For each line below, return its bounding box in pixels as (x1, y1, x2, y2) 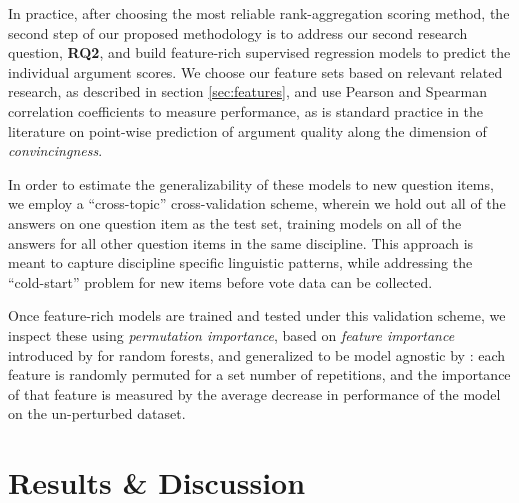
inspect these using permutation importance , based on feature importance (8, 324, 455, 345)
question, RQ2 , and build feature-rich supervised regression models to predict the (8, 42, 511, 63)
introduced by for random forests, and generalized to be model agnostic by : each (8, 344, 506, 365)
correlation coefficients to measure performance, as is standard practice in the (8, 100, 484, 121)
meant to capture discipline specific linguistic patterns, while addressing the (8, 252, 473, 273)
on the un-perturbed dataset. (8, 403, 186, 424)
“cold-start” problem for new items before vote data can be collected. (8, 271, 433, 292)
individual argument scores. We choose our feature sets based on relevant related (8, 61, 503, 82)
